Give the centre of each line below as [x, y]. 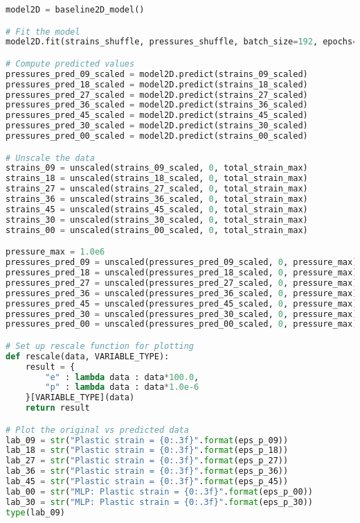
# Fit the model [43, 32]
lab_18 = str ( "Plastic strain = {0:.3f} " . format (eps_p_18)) [147, 451]
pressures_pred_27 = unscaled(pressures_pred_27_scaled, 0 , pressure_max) [182, 283]
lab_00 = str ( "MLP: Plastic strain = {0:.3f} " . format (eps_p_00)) [159, 491]
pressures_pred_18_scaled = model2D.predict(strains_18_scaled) [157, 84]
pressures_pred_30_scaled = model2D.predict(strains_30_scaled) [157, 126]
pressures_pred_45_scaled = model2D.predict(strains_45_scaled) [157, 115]
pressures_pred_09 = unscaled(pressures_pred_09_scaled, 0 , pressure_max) [182, 263]
